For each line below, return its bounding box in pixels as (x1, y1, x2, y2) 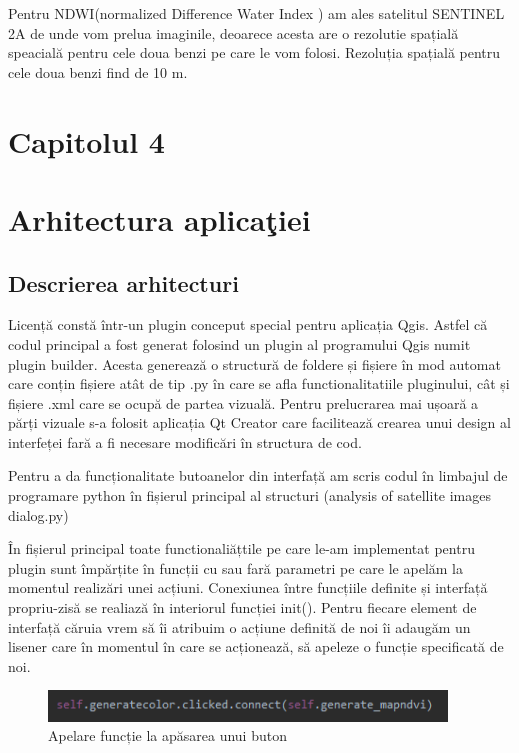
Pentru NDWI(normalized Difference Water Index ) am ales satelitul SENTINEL (8, 3, 505, 23)
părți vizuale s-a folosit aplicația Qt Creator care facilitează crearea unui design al (8, 412, 511, 433)
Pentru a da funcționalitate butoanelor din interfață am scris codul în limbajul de (8, 465, 508, 486)
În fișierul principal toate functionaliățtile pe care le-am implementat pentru (8, 538, 475, 559)
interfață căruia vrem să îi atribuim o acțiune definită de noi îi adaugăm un (8, 616, 471, 637)
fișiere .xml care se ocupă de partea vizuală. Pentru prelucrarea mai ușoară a (8, 392, 479, 413)
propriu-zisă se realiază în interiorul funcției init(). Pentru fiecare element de (8, 597, 477, 618)
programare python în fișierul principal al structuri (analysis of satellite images (8, 485, 491, 506)
